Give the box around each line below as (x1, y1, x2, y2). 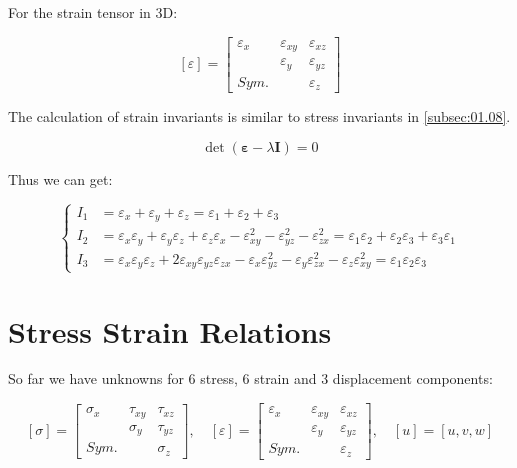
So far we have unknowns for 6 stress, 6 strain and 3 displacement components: (8, 368, 493, 389)
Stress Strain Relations (8, 310, 332, 351)
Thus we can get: (8, 168, 113, 189)
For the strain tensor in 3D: (8, 2, 178, 22)
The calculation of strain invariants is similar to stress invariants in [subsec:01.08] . (8, 106, 511, 127)
